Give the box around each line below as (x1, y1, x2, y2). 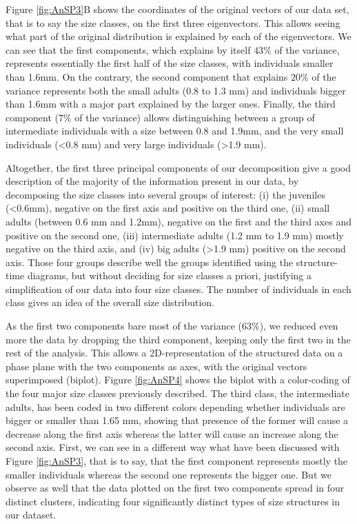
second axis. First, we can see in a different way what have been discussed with (6, 440, 340, 454)
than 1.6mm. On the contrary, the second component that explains (6, 69, 288, 83)
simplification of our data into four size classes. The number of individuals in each (6, 281, 351, 296)
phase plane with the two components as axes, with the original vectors (6, 359, 307, 373)
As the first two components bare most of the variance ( (6, 319, 242, 333)
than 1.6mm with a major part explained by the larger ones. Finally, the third (6, 97, 336, 111)
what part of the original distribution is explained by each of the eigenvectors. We (6, 29, 351, 43)
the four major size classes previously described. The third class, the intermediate (6, 386, 349, 401)
